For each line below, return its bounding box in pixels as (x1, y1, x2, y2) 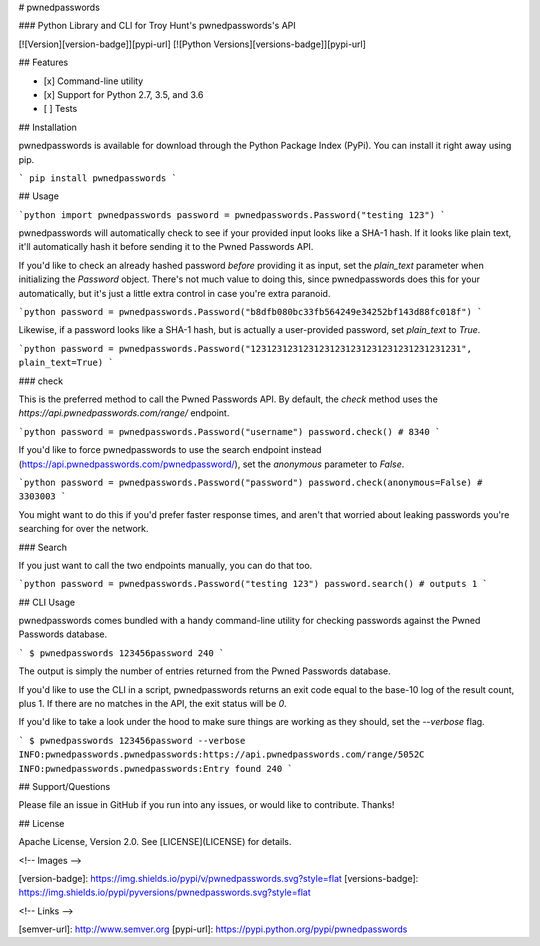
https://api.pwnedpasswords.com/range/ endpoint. (18, 407, 230, 419)
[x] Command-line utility (43, 75, 144, 87)
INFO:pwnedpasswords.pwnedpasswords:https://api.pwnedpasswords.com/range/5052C (18, 749, 425, 760)
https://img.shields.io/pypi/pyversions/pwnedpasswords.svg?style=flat (18, 886, 311, 899)
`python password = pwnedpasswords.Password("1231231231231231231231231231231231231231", (18, 343, 472, 354)
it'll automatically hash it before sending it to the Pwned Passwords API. (18, 241, 314, 253)
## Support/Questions (18, 780, 111, 792)
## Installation (18, 121, 77, 133)
